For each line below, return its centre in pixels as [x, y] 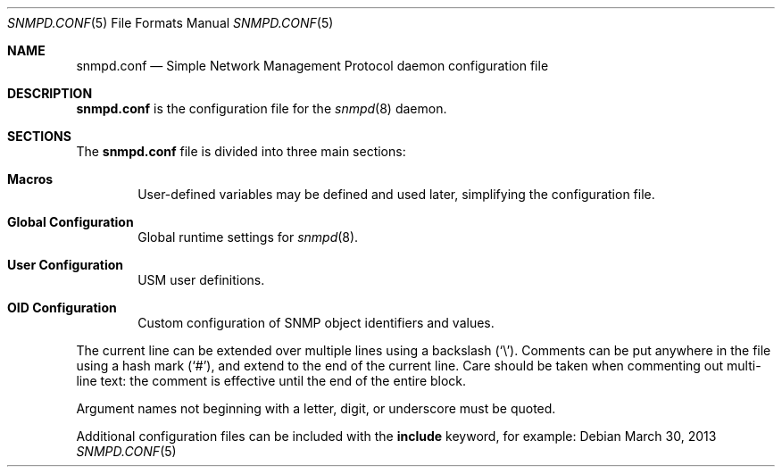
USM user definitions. [201, 280]
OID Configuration [62, 308]
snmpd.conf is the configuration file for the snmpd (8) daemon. [262, 108]
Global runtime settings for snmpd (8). [248, 237]
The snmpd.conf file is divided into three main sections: [241, 151]
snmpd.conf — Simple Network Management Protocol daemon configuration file [312, 66]
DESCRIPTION [50, 93]
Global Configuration [71, 222]
